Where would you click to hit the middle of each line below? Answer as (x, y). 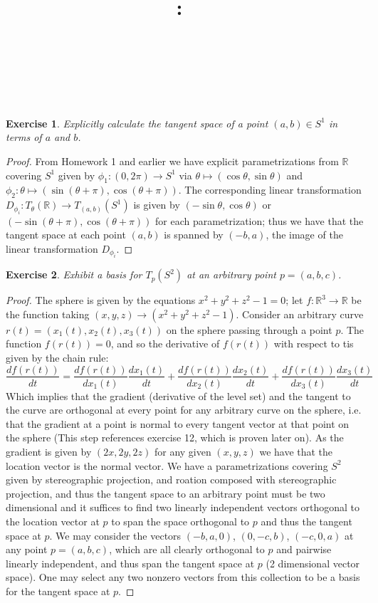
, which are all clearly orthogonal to (187, 549)
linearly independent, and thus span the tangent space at (130, 563)
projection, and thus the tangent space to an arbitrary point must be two (166, 493)
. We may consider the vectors (115, 535)
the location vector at (53, 521)
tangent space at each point (66, 235)
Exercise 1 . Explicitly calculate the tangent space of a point (137, 123)
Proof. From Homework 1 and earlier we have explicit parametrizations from (172, 161)
